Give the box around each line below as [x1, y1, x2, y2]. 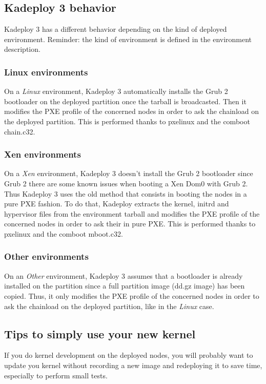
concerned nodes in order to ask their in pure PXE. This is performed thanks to [4, 218, 256, 229]
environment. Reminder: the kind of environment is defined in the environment [4, 33, 252, 44]
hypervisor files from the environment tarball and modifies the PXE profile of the [4, 208, 260, 219]
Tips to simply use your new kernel [4, 325, 196, 341]
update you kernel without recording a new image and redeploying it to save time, [4, 359, 262, 370]
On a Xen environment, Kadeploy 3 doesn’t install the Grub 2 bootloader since [4, 168, 253, 179]
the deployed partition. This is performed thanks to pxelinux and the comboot [4, 116, 250, 126]
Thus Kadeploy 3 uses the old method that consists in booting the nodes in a [4, 188, 247, 199]
